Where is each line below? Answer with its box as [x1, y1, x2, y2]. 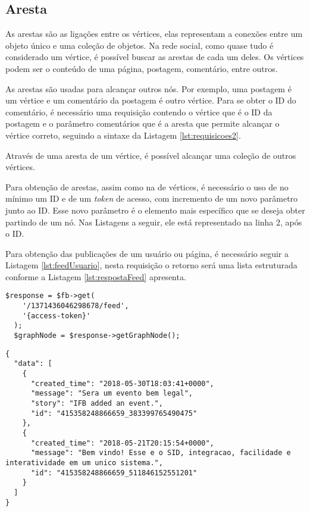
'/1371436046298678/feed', [22, 302, 129, 311]
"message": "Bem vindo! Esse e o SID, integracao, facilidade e [30, 449, 291, 457]
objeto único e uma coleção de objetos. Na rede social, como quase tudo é [5, 39, 274, 51]
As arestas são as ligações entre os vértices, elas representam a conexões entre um [5, 27, 303, 40]
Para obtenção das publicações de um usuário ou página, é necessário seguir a [5, 247, 289, 259]
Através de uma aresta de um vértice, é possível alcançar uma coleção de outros [5, 149, 296, 161]
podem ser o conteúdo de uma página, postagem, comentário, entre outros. [5, 62, 278, 74]
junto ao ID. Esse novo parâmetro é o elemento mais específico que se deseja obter [5, 203, 305, 216]
